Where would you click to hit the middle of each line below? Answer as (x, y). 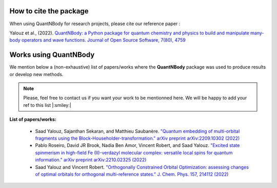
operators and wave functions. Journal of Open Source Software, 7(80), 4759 (103, 40)
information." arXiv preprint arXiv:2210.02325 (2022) (91, 160)
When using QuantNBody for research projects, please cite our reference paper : (95, 24)
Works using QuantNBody (52, 55)
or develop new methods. (36, 74)
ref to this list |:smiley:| (47, 105)
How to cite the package (49, 11)
